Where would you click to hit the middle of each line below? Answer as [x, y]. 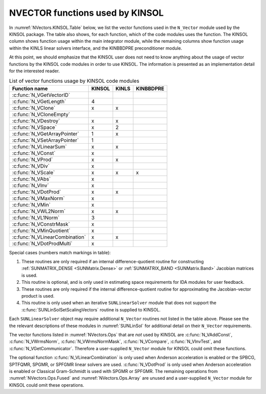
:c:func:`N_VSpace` [34, 127]
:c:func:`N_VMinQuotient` [41, 230]
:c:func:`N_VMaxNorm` [38, 198]
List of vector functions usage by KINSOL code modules [74, 81]
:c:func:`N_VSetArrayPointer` [45, 140]
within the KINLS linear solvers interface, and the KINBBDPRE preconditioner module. [96, 48]
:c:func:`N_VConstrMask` [41, 224]
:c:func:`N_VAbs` [32, 179]
